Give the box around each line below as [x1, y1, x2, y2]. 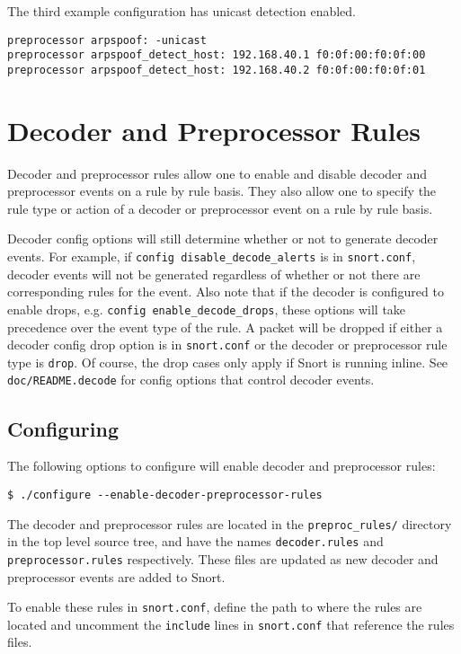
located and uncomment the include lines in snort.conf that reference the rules [7, 614, 455, 633]
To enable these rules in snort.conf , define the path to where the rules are [7, 597, 422, 616]
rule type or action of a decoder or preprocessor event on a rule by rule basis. [7, 199, 433, 217]
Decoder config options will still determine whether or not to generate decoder [7, 229, 439, 248]
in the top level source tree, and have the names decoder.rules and [7, 532, 384, 551]
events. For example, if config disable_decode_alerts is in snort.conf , [7, 247, 416, 266]
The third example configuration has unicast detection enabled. [7, 2, 356, 20]
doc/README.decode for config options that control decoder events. [7, 370, 375, 389]
